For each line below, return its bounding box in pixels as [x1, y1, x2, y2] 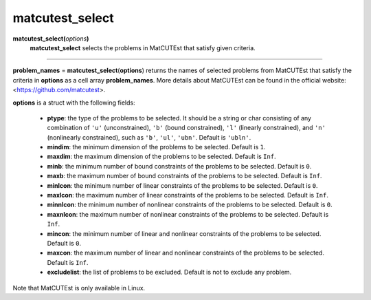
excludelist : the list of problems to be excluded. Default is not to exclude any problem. [47, 268, 292, 277]
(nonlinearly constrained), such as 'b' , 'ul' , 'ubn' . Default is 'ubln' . [47, 133, 251, 141]
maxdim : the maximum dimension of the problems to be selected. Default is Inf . [47, 152, 276, 161]
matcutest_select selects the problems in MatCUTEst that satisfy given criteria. [30, 43, 256, 52]
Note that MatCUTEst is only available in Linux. [12, 283, 146, 292]
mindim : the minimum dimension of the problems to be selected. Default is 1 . [47, 143, 266, 151]
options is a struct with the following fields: [12, 98, 135, 107]
